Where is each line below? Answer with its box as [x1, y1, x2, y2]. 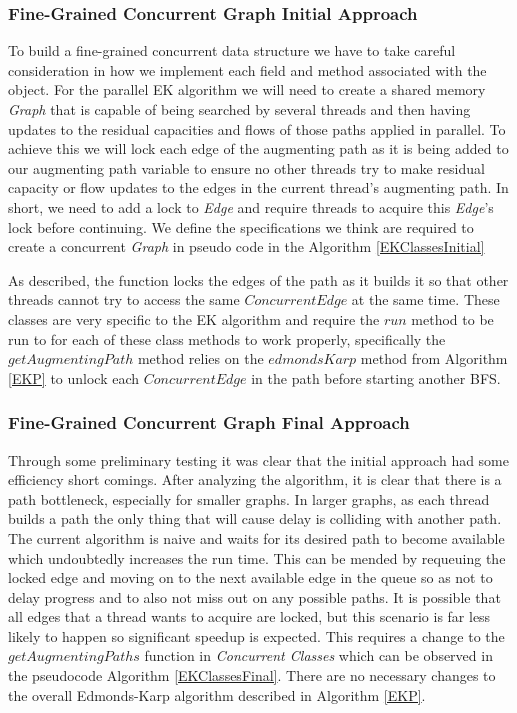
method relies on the [137, 348, 264, 369]
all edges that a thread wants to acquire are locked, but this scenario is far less [8, 606, 491, 627]
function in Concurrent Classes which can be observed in [144, 645, 493, 666]
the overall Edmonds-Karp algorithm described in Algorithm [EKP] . [8, 684, 426, 705]
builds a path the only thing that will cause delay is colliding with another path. [8, 508, 502, 529]
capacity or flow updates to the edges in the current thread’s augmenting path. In [8, 177, 509, 198]
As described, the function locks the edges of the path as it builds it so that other [8, 269, 509, 290]
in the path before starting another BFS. [251, 367, 501, 388]
